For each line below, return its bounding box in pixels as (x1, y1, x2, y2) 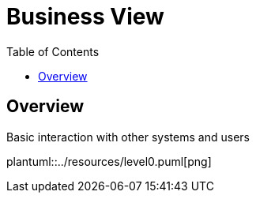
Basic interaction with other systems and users (6, 130, 250, 144)
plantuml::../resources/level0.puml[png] (6, 154, 212, 168)
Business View (6, 3, 164, 30)
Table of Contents (6, 44, 100, 58)
